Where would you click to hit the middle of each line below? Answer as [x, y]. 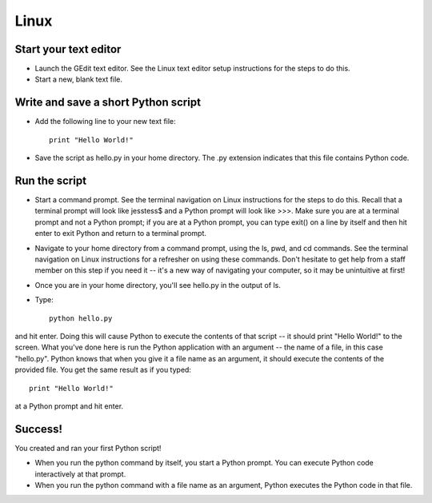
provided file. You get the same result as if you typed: [103, 370]
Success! [39, 429]
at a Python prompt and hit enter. [69, 406]
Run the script [51, 180]
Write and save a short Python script [108, 103]
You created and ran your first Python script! [88, 448]
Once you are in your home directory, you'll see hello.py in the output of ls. [158, 285]
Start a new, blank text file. [79, 79]
